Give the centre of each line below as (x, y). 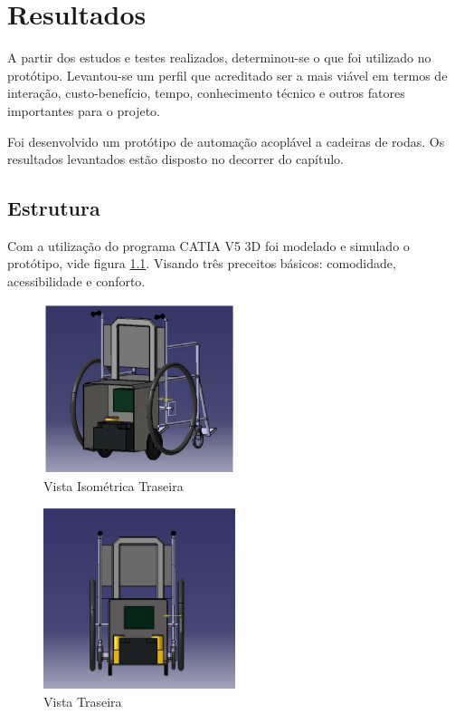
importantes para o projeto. (84, 110)
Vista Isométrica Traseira (114, 486)
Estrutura (54, 208)
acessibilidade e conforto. (76, 281)
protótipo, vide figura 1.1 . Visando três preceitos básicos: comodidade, (202, 263)
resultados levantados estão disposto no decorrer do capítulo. (176, 159)
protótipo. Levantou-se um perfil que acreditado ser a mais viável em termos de (227, 75)
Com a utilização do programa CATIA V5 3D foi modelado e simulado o (209, 245)
